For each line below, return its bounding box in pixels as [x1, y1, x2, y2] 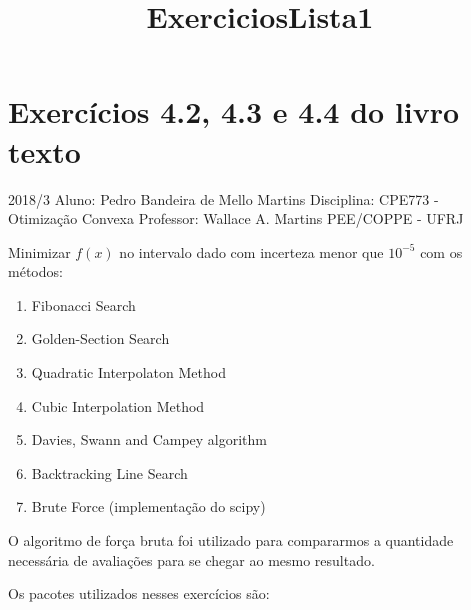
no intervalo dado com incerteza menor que [119, 241, 384, 262]
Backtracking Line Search [31, 462, 188, 483]
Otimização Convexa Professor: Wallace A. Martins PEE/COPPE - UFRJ [8, 208, 464, 229]
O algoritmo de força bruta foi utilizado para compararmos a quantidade [8, 530, 454, 551]
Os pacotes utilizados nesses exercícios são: [8, 583, 270, 604]
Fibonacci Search [31, 294, 136, 315]
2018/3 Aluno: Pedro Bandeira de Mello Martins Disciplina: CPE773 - [8, 188, 439, 209]
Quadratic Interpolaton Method [31, 362, 226, 383]
